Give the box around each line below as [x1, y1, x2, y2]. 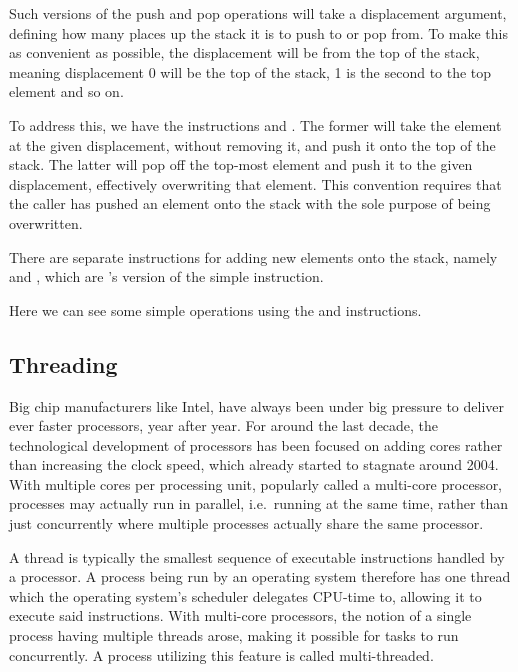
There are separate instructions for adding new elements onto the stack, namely [9, 246, 498, 267]
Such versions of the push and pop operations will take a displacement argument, [9, 3, 507, 23]
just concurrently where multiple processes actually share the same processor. [9, 513, 484, 534]
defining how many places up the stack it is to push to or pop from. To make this [9, 22, 508, 43]
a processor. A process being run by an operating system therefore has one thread [9, 566, 511, 587]
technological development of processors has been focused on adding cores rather [9, 434, 503, 455]
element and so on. [9, 81, 124, 102]
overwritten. [9, 212, 83, 233]
